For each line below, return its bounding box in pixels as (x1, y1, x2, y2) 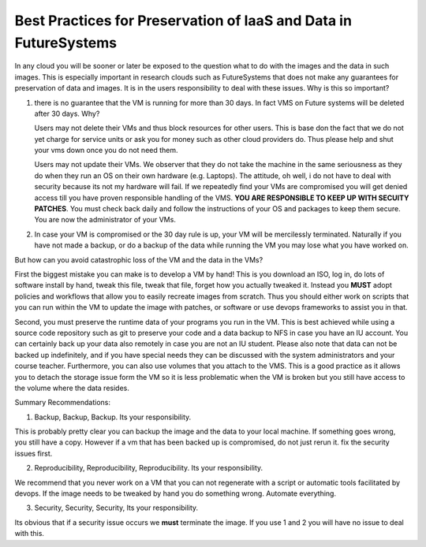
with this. (14, 529, 45, 538)
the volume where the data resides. (14, 383, 129, 393)
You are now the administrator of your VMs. (34, 215, 177, 225)
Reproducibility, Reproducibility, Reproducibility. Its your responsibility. (34, 463, 263, 473)
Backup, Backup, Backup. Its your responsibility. (34, 412, 192, 422)
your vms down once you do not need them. (34, 146, 178, 155)
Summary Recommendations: (14, 398, 110, 407)
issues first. (14, 448, 53, 458)
